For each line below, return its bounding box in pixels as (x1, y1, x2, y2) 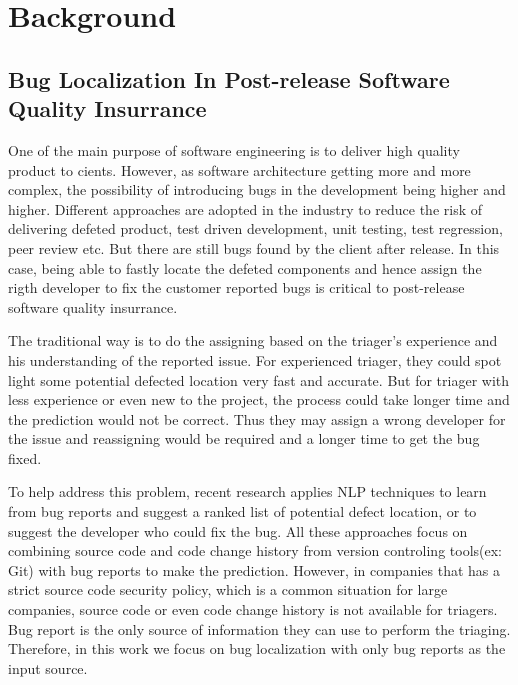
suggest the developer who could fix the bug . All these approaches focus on (8, 520, 468, 541)
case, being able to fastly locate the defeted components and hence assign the (8, 257, 482, 278)
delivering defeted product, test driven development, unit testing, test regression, (8, 218, 503, 239)
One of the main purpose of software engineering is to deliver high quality (8, 139, 460, 160)
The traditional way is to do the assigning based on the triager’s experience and (8, 330, 498, 351)
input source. (8, 657, 88, 678)
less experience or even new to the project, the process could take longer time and (8, 389, 510, 410)
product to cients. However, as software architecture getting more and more (8, 159, 471, 180)
